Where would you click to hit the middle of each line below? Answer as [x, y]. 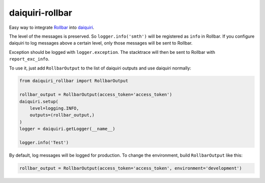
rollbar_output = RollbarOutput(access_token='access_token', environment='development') [131, 168]
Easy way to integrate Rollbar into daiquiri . [52, 27]
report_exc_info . [29, 59]
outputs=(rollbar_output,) [62, 115]
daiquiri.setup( [39, 101]
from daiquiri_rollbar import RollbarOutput [74, 81]
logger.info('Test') [44, 143]
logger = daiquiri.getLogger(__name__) [67, 129]
